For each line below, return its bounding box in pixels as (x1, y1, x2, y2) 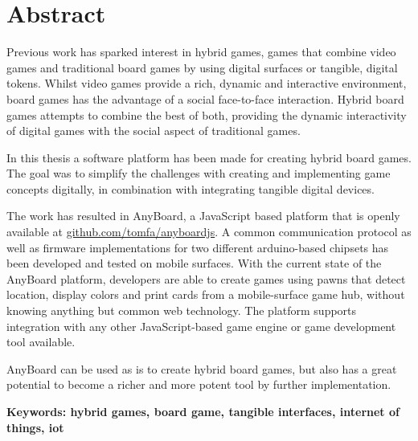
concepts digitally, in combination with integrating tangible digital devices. (6, 180, 375, 197)
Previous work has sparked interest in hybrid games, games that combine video (6, 43, 396, 60)
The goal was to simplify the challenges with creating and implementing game (6, 165, 391, 182)
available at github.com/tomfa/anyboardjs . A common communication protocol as (6, 223, 412, 240)
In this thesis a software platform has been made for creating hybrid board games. (6, 149, 412, 165)
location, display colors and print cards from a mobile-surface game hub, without (6, 286, 405, 303)
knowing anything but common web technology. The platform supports (6, 302, 357, 319)
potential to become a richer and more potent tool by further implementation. (6, 376, 391, 393)
